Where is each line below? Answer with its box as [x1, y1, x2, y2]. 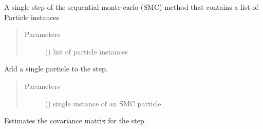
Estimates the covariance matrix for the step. [4, 115, 146, 126]
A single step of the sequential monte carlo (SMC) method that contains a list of [4, 2, 258, 12]
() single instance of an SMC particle [45, 98, 161, 108]
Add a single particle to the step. [4, 63, 108, 74]
